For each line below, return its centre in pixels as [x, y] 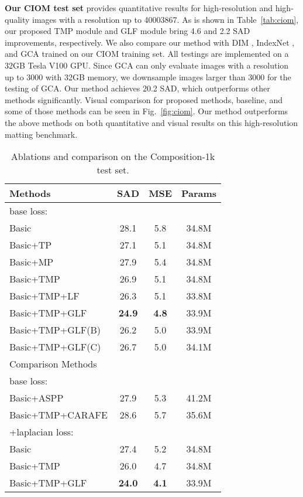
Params [199, 193]
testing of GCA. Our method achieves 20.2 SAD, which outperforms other [137, 88]
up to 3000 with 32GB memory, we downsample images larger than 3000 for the [148, 76]
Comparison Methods [53, 364]
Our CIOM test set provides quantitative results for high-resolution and [139, 8]
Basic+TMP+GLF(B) [55, 330]
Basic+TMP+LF [44, 296]
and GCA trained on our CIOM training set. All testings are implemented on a [147, 54]
